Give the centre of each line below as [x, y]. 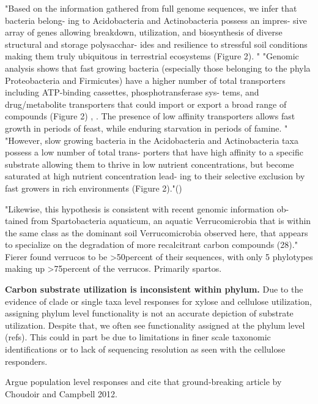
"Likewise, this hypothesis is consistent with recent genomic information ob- [147, 208]
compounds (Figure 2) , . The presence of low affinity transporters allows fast [150, 116]
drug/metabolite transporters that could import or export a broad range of [146, 104]
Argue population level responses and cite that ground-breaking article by [143, 382]
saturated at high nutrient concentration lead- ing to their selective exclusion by [155, 176]
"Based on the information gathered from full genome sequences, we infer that [151, 8]
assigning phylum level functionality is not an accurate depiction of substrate [149, 313]
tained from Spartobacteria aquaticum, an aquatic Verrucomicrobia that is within [158, 221]
